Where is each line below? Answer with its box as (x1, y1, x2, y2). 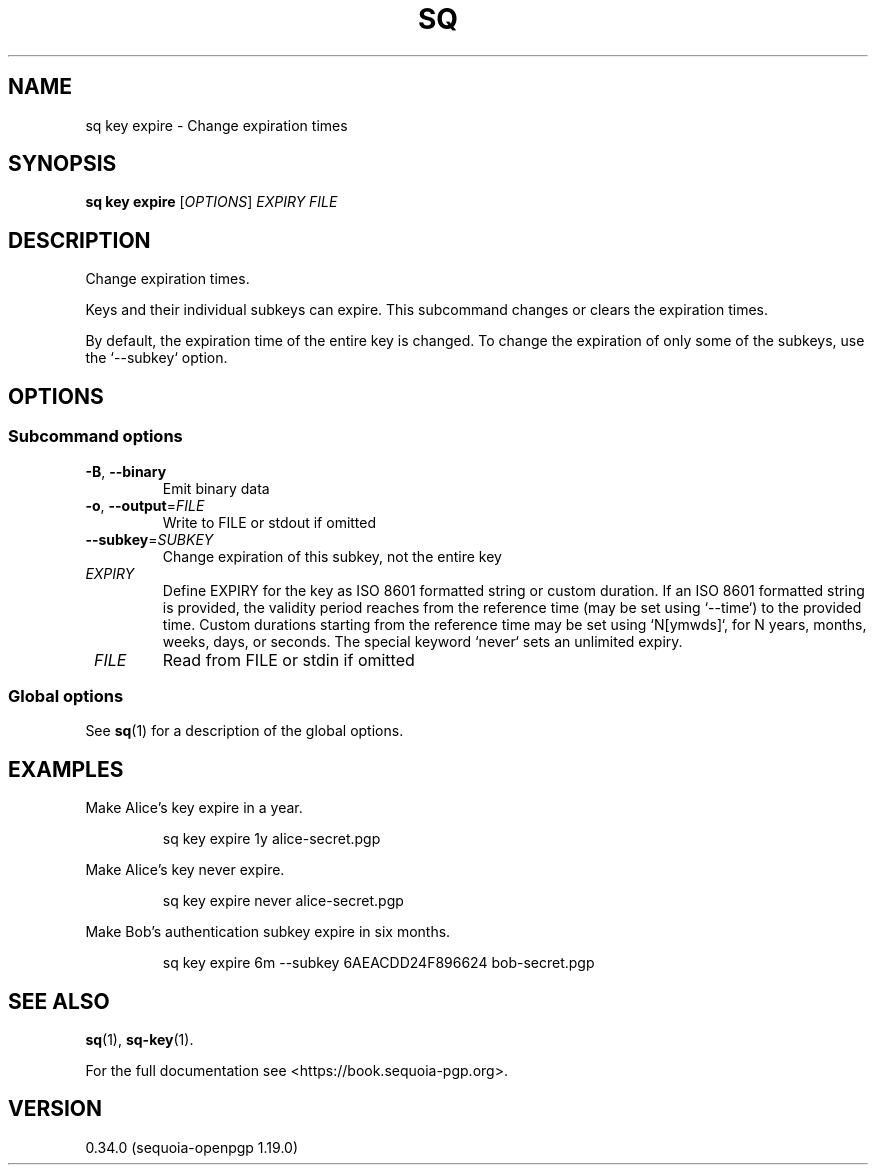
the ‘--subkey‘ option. (85, 349, 228, 367)
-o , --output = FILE (85, 496, 205, 514)
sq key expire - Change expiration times (85, 116, 348, 134)
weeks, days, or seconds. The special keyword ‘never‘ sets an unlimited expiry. (162, 632, 683, 650)
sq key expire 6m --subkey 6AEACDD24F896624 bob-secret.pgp (162, 954, 595, 972)
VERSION (8, 1096, 103, 1122)
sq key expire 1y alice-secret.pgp (162, 830, 381, 848)
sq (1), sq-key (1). (85, 1030, 194, 1048)
